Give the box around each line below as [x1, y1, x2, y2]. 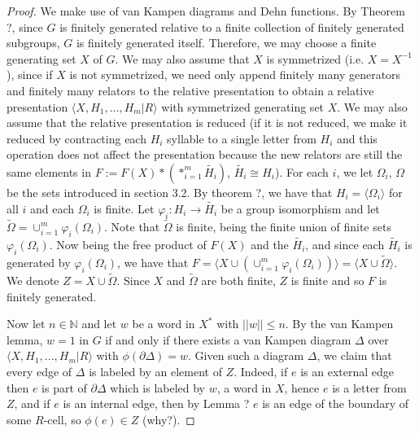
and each [29, 199, 75, 217]
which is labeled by [110, 379, 206, 396]
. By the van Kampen [285, 315, 394, 332]
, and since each [305, 235, 385, 252]
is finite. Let [94, 199, 155, 217]
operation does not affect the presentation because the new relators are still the [7, 146, 403, 163]
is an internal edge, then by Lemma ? [63, 395, 250, 412]
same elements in [7, 163, 91, 180]
